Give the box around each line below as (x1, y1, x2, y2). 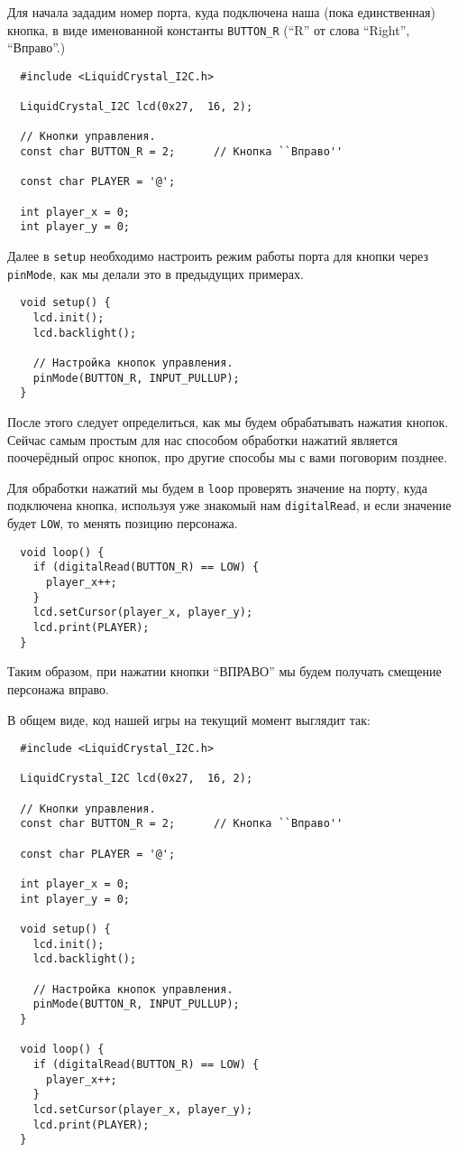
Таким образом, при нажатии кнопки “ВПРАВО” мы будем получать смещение (7, 662, 442, 681)
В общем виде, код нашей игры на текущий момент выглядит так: (7, 710, 371, 729)
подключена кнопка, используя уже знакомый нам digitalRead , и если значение (7, 496, 452, 515)
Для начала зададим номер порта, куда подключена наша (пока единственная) (7, 3, 435, 21)
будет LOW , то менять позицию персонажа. (7, 514, 238, 533)
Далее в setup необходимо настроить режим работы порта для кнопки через (7, 246, 428, 265)
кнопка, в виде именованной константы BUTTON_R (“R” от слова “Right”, (7, 20, 410, 39)
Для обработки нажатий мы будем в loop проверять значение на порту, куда (7, 478, 427, 497)
